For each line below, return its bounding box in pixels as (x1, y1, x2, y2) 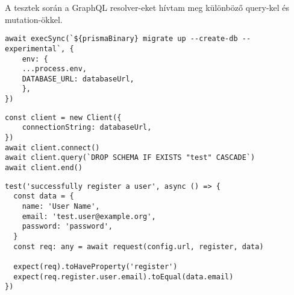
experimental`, (5, 44, 66, 53)
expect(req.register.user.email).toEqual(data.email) (13, 272, 234, 281)
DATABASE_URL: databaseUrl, (22, 74, 134, 83)
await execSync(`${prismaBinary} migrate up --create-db (5, 34, 238, 43)
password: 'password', (22, 222, 113, 231)
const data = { (13, 192, 74, 201)
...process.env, (22, 65, 87, 74)
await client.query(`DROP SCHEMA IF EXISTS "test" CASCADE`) (5, 153, 255, 162)
